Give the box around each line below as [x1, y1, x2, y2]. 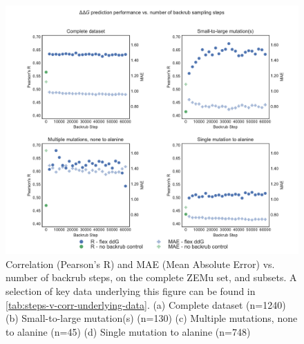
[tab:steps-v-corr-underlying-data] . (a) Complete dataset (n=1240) [6, 297, 286, 312]
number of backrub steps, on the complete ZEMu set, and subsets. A [6, 270, 297, 285]
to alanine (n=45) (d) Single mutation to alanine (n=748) [6, 324, 251, 338]
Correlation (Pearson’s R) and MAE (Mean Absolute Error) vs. [6, 256, 275, 271]
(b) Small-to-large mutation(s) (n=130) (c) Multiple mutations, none [6, 311, 298, 325]
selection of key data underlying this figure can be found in [6, 284, 256, 298]
